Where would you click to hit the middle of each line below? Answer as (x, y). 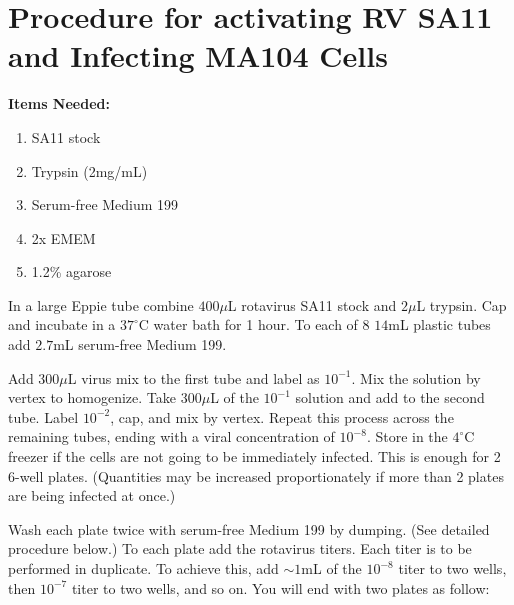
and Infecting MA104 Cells (198, 55)
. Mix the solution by (416, 377)
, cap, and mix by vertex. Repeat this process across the (282, 416)
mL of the (331, 568)
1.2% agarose (71, 271)
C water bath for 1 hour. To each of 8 (254, 324)
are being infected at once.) (92, 495)
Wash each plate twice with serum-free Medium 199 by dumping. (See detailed (249, 528)
